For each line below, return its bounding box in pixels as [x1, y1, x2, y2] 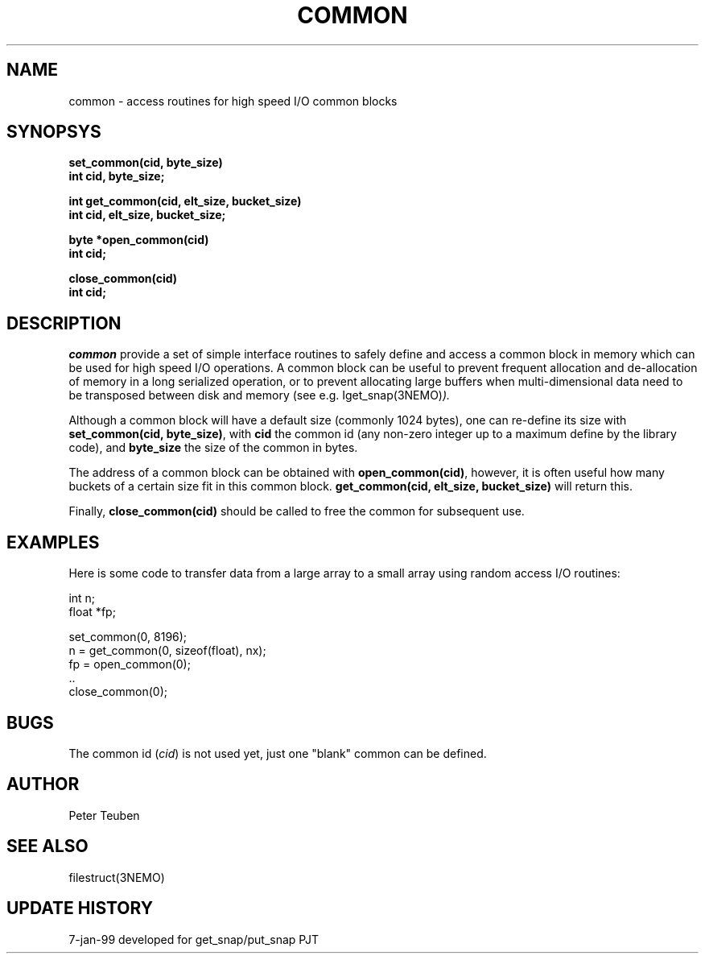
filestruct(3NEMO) [68, 870, 165, 884]
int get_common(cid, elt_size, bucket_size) [68, 194, 302, 209]
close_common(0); [68, 685, 167, 699]
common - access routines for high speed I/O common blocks [68, 93, 398, 108]
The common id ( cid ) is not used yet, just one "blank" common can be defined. [68, 746, 487, 760]
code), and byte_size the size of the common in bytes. [68, 441, 358, 455]
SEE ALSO [6, 836, 89, 857]
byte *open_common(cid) [68, 233, 209, 247]
